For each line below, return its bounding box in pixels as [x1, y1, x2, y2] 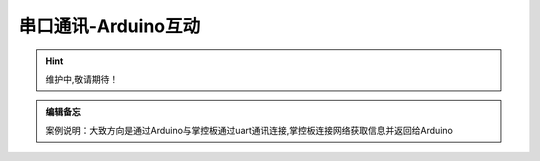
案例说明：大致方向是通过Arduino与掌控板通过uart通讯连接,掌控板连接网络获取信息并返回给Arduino [45, 124, 454, 136]
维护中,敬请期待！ [45, 73, 119, 85]
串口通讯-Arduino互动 [18, 15, 200, 37]
